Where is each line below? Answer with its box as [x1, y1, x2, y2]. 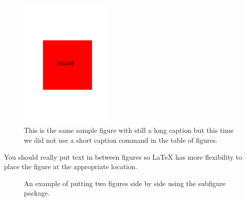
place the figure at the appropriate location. [4, 161, 138, 172]
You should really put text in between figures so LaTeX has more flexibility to [4, 151, 242, 162]
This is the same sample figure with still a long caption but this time [24, 125, 234, 135]
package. [24, 188, 50, 198]
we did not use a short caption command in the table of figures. [24, 135, 218, 145]
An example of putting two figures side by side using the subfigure [24, 178, 226, 188]
